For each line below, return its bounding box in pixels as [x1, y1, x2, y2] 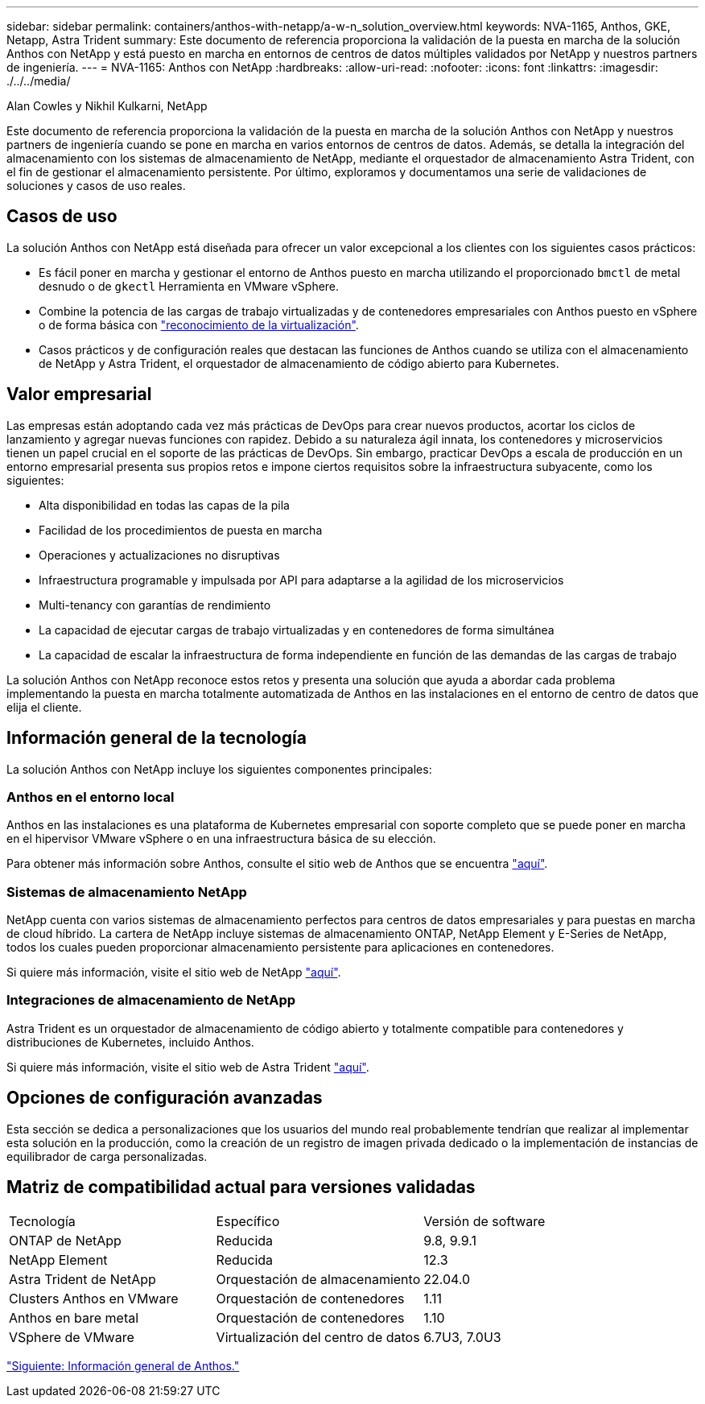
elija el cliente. [6, 700, 82, 714]
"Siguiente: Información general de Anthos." [6, 1359, 240, 1373]
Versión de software [423, 1213, 546, 1230]
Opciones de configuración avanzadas [6, 1088, 323, 1109]
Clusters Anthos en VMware [9, 1290, 179, 1307]
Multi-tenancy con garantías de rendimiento [39, 597, 271, 612]
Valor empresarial [6, 384, 152, 405]
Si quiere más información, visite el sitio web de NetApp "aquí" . [6, 965, 341, 980]
